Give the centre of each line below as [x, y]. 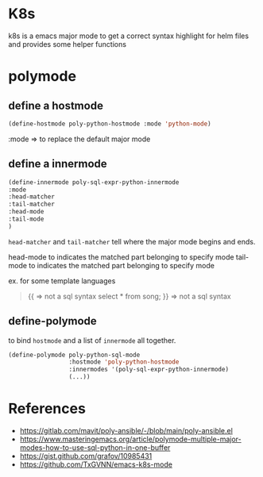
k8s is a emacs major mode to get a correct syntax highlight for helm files [128, 36]
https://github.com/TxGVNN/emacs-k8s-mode [96, 464]
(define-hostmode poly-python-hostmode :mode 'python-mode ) [110, 124]
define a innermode [58, 164]
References [47, 409]
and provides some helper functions [68, 44]
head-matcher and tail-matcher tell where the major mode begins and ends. [132, 241]
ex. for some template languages [62, 281]
